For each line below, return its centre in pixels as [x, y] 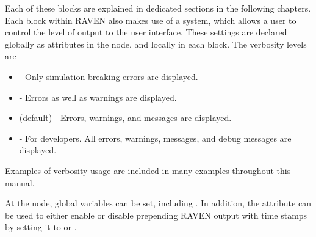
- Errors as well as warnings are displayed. [98, 97]
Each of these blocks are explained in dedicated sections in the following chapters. [158, 8]
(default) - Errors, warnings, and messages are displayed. [125, 118]
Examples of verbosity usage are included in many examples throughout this [148, 170]
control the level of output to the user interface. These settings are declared [146, 32]
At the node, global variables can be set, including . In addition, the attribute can [158, 203]
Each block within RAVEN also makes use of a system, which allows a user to [151, 20]
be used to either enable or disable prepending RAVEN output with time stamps [156, 215]
